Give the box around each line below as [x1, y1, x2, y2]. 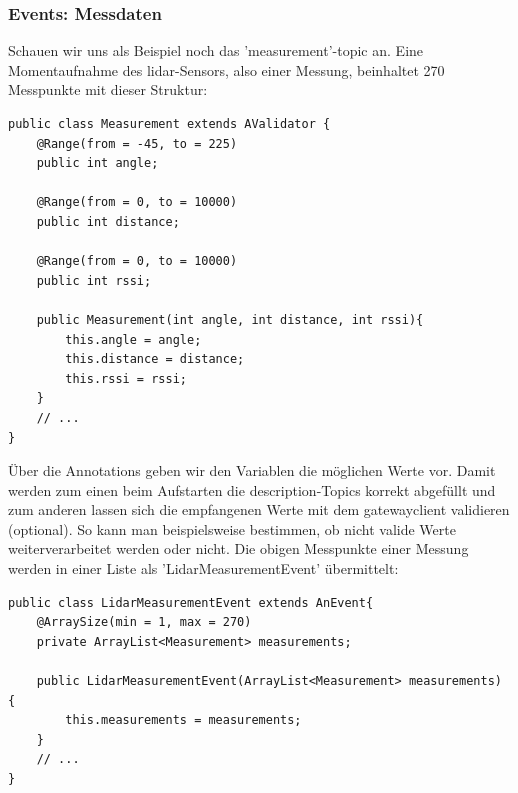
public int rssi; [36, 273, 152, 288]
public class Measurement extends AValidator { [8, 117, 331, 131]
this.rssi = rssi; [65, 371, 187, 386]
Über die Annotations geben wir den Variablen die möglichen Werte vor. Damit [8, 460, 496, 481]
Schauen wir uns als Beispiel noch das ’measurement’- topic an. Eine [8, 40, 424, 61]
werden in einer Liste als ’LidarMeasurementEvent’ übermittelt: [8, 558, 399, 579]
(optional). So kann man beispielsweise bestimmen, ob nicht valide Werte [8, 518, 456, 539]
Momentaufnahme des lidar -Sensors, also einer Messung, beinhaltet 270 [8, 59, 445, 80]
